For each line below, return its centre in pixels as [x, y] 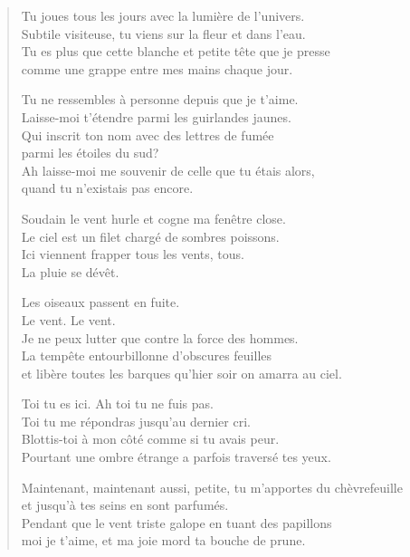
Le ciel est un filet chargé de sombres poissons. [150, 236]
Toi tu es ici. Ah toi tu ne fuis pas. [117, 403]
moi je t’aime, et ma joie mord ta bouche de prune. [163, 540]
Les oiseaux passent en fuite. [100, 302]
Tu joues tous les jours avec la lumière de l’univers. [163, 15]
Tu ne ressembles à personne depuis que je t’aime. [160, 99]
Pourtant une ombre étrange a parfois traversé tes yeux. [176, 457]
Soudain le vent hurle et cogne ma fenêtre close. [153, 218]
